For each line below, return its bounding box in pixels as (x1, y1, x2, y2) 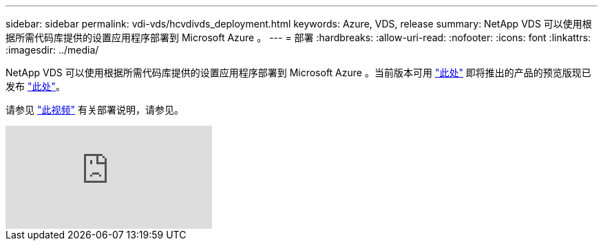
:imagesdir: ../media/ (6, 44, 99, 56)
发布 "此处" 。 (6, 80, 65, 92)
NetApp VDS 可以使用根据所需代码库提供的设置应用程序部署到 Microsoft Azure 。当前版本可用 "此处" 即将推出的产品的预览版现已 (6, 67, 591, 78)
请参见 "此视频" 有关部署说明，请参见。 (6, 104, 184, 115)
